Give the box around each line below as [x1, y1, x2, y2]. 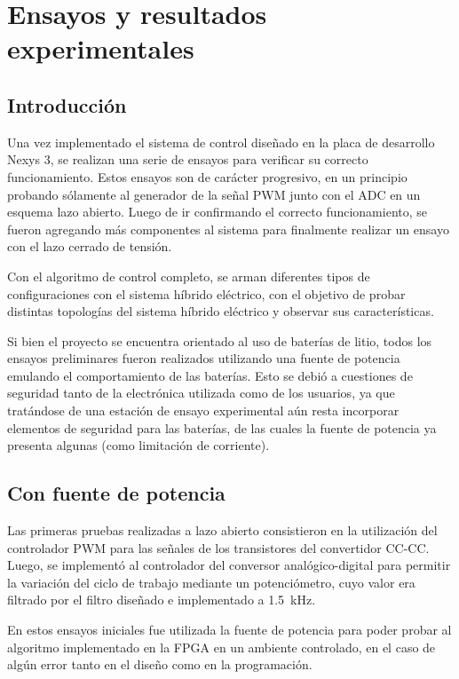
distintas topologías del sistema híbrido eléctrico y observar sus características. [7, 302, 434, 320]
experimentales [7, 30, 194, 67]
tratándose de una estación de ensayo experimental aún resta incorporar [7, 401, 400, 420]
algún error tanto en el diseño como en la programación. [7, 655, 313, 674]
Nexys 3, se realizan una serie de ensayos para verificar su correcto [7, 150, 368, 169]
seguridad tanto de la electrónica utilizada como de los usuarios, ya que [7, 383, 395, 402]
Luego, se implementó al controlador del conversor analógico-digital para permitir [7, 556, 451, 574]
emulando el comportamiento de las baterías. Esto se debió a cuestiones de [7, 366, 413, 384]
